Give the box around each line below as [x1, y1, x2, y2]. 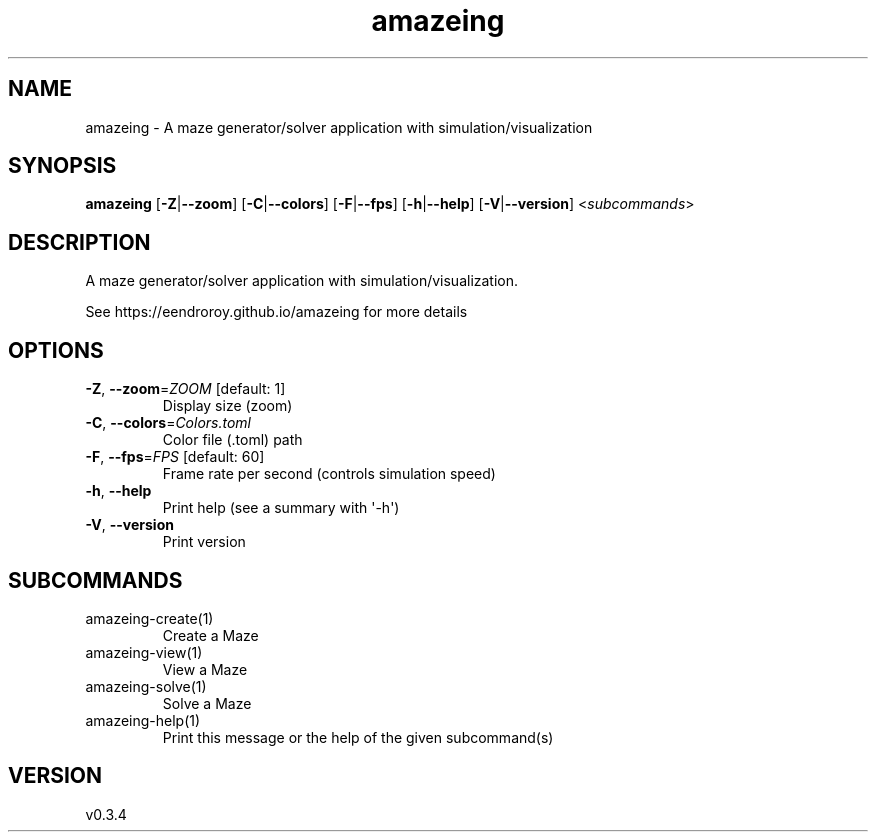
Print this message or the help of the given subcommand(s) [162, 728, 554, 746]
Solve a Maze [162, 694, 252, 712]
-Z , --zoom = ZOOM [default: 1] [85, 380, 286, 398]
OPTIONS [8, 337, 104, 363]
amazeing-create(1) [85, 609, 214, 627]
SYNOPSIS [8, 153, 117, 179]
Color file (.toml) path [162, 431, 303, 449]
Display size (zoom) [162, 397, 293, 415]
